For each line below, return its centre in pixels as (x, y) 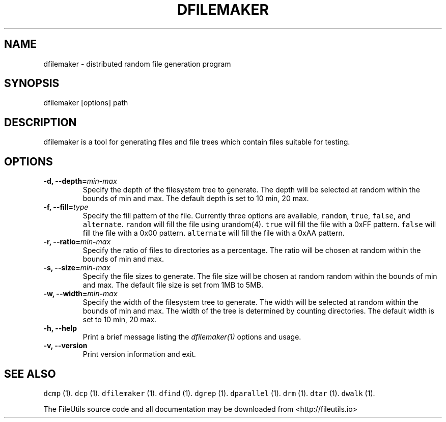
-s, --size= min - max (77, 268)
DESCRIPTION (40, 122)
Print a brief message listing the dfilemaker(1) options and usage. (192, 337)
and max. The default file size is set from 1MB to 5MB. (173, 285)
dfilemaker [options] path (86, 103)
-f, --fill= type (66, 207)
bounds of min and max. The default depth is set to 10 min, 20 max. (196, 199)
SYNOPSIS (32, 83)
